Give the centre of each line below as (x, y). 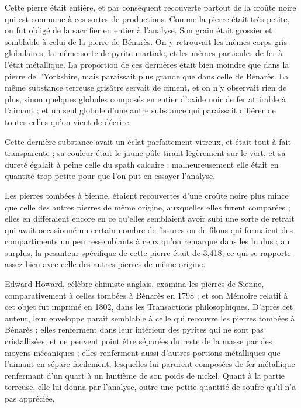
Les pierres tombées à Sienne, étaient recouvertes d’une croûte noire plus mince (147, 195)
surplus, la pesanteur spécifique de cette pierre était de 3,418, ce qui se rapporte (148, 252)
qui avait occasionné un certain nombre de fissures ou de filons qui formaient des (149, 229)
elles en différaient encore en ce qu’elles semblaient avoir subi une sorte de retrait (150, 218)
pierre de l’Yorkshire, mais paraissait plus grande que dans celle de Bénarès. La (147, 76)
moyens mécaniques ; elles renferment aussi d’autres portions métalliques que (143, 352)
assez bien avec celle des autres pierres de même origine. (105, 264)
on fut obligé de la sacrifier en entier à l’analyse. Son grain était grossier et (139, 30)
